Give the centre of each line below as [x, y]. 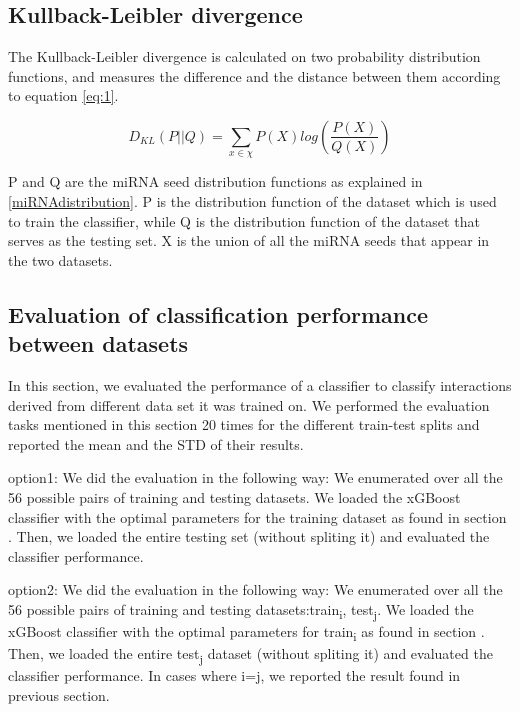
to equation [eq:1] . [63, 95]
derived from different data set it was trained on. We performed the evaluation [249, 404]
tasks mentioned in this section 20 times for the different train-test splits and [244, 424]
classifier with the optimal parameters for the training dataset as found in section [257, 516]
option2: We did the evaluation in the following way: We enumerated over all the [255, 589]
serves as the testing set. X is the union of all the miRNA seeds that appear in [249, 240]
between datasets [98, 343]
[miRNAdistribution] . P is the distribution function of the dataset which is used [252, 200]
